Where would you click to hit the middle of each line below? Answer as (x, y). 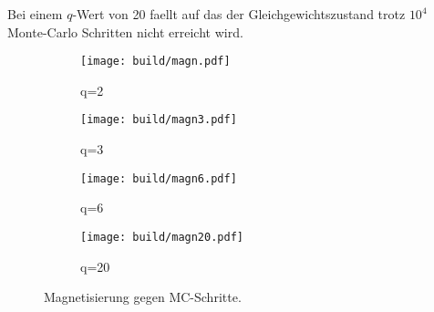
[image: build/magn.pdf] (155, 62)
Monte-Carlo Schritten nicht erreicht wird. (125, 31)
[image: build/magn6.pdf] (159, 178)
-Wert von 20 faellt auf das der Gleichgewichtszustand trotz (239, 14)
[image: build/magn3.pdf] (159, 120)
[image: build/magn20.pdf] (162, 237)
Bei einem (35, 14)
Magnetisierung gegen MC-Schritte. (143, 297)
